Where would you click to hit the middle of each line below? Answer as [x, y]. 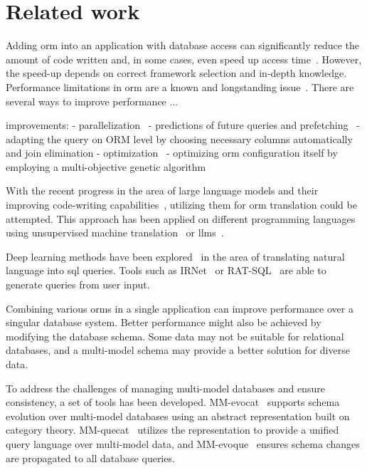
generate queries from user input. [78, 284]
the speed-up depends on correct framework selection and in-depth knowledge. [176, 73]
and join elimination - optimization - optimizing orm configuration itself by [172, 153]
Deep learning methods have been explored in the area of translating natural [175, 256]
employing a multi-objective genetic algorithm [106, 166]
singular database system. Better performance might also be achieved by [164, 322]
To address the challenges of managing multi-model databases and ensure [165, 388]
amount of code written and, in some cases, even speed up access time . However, [184, 59]
